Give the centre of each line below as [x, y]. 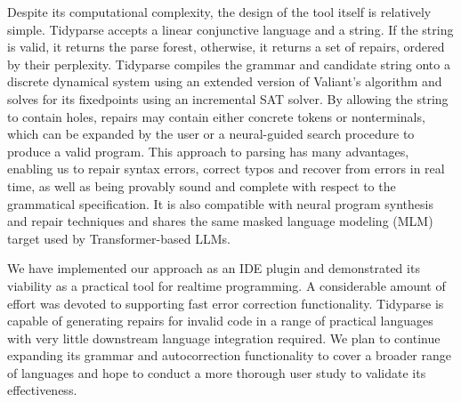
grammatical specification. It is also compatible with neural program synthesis [220, 203]
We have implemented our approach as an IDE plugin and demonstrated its [214, 268]
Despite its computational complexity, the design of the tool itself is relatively [219, 12]
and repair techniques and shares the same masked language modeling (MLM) [220, 221]
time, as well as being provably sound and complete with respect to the [202, 185]
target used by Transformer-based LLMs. [119, 238]
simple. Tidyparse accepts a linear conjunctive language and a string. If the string [230, 29]
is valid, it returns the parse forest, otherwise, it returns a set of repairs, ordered [226, 47]
